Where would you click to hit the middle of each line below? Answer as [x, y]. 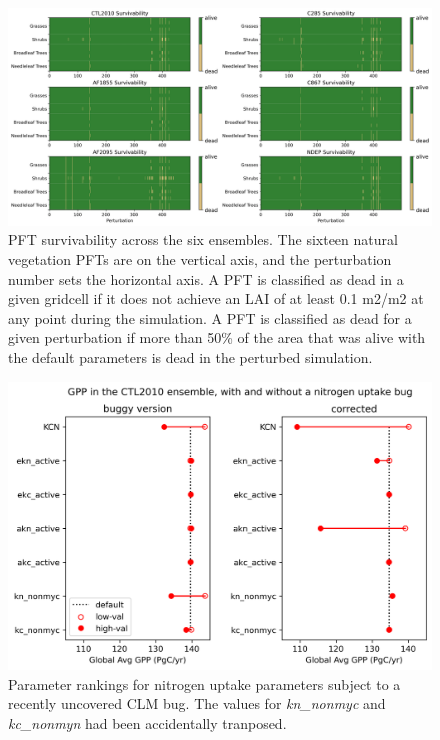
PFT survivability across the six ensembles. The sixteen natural [203, 239]
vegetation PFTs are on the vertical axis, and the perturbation [200, 258]
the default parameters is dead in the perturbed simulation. [190, 356]
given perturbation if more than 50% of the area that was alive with [217, 337]
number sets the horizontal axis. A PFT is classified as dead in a [206, 278]
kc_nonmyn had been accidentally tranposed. [147, 722]
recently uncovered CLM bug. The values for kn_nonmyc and [197, 703]
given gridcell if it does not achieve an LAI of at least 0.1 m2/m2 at [216, 298]
